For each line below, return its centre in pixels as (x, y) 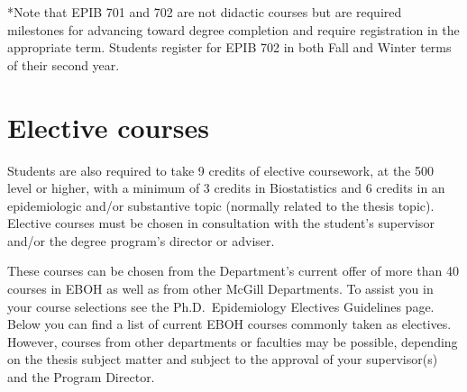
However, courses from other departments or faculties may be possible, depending (233, 341)
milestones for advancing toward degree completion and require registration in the (233, 29)
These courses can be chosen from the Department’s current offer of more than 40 (233, 271)
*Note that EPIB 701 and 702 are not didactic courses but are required (205, 12)
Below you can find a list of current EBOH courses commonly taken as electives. (229, 324)
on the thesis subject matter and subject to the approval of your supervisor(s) (223, 359)
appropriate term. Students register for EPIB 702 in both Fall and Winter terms (229, 47)
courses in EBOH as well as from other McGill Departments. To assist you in (220, 289)
